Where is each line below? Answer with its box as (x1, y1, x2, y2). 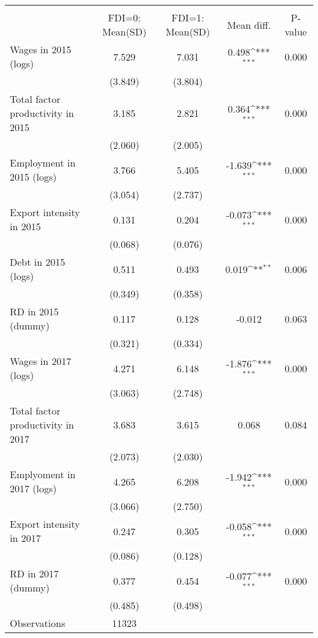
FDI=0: (108, 10, 141, 24)
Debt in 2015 (10, 255, 65, 269)
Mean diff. (227, 17, 271, 32)
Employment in (10, 156, 76, 170)
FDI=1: (171, 10, 204, 24)
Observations (10, 616, 65, 630)
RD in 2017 (10, 566, 59, 580)
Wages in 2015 (10, 42, 72, 56)
